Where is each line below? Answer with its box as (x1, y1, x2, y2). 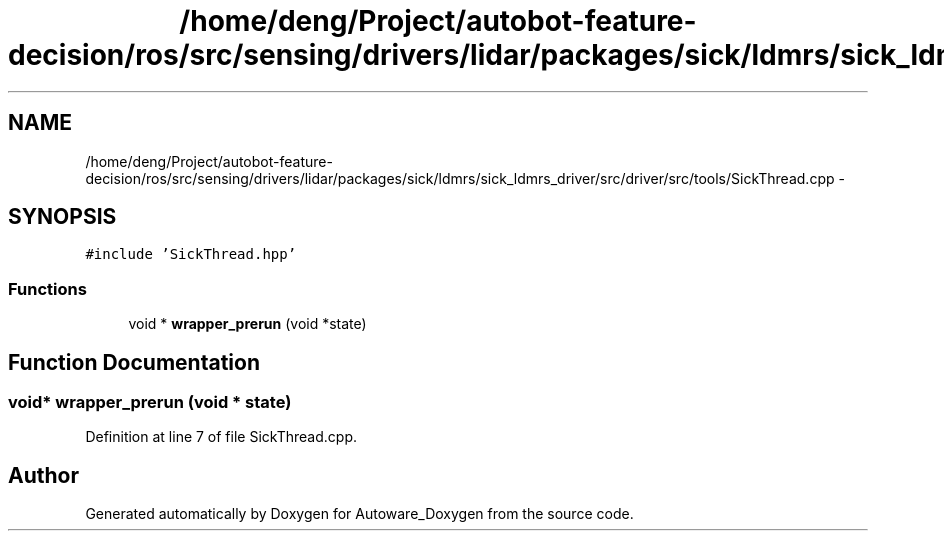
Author (8, 462, 79, 488)
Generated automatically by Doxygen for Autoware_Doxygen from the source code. (85, 505, 634, 523)
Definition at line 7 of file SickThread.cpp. (85, 428, 357, 446)
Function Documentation (8, 349, 260, 375)
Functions (8, 278, 87, 299)
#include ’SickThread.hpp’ (85, 246, 297, 263)
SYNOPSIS (8, 204, 117, 230)
